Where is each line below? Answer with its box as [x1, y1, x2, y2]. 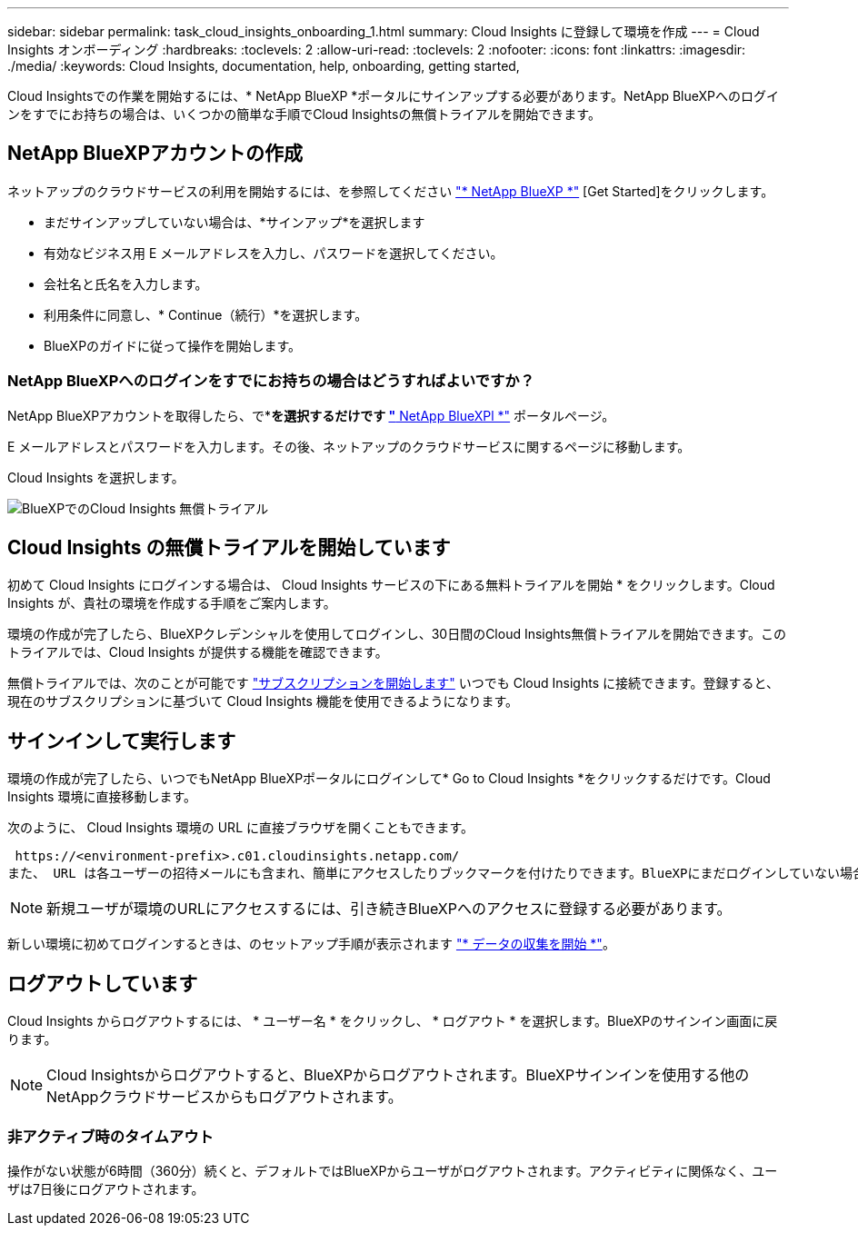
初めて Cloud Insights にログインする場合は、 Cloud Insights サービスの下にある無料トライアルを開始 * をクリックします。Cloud [7, 577, 775, 593]
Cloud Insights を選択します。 [7, 469, 185, 485]
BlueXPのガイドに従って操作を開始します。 [44, 337, 301, 353]
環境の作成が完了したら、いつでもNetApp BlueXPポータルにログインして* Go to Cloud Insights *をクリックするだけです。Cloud [7, 771, 771, 787]
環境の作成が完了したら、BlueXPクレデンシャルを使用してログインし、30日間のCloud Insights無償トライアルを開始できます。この [7, 626, 786, 642]
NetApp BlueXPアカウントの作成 [7, 142, 304, 165]
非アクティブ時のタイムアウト [7, 1127, 214, 1146]
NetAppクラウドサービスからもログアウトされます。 [46, 1088, 403, 1107]
